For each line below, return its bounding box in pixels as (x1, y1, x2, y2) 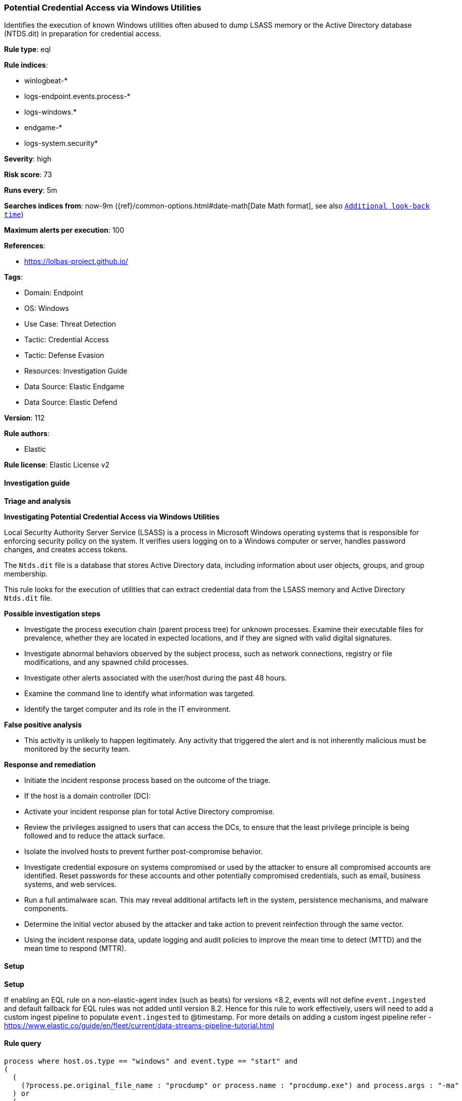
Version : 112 (4, 413, 45, 423)
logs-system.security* (24, 139, 98, 148)
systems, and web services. (24, 879, 117, 888)
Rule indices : (4, 61, 48, 70)
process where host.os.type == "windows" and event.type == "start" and (4, 1057, 298, 1066)
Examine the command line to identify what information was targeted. (24, 689, 255, 698)
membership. (4, 569, 48, 578)
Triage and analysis (4, 496, 71, 505)
